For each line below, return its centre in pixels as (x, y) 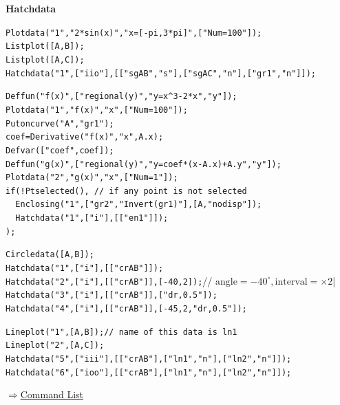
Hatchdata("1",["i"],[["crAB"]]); (85, 269)
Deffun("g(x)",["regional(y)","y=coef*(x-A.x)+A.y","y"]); (144, 164)
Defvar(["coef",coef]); (60, 150)
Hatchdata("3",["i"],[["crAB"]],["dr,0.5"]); (111, 295)
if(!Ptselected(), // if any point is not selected (126, 191)
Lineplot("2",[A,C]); (55, 346)
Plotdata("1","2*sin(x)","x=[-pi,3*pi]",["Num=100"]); (134, 33)
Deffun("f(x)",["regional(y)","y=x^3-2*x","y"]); (121, 97)
